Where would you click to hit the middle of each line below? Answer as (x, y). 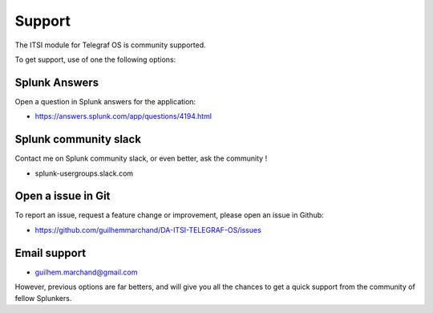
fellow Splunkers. (43, 298)
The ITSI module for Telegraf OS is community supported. (110, 45)
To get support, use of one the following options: (95, 59)
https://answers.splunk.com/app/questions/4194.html (123, 116)
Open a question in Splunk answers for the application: (105, 101)
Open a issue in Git (63, 196)
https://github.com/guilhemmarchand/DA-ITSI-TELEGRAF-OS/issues (148, 230)
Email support (51, 253)
